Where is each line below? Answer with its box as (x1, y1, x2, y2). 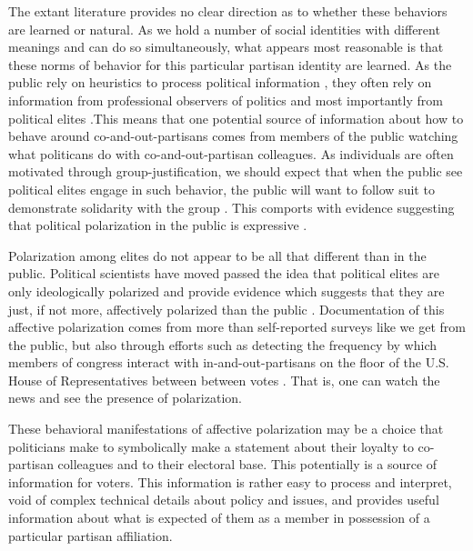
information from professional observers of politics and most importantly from (8, 90, 443, 109)
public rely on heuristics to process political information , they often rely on (8, 73, 432, 92)
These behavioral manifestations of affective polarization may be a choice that (8, 419, 444, 438)
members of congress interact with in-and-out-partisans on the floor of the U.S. (8, 353, 449, 372)
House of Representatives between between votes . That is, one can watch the (8, 370, 440, 389)
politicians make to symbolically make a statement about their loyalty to (8, 436, 414, 456)
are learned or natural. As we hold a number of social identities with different (8, 19, 440, 38)
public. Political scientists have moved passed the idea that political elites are (8, 264, 439, 283)
